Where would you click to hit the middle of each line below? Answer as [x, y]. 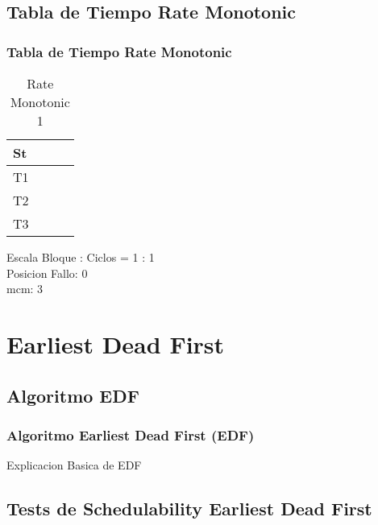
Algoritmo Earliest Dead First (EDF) [131, 434]
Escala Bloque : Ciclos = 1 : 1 [81, 257]
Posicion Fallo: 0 [47, 273]
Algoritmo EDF [73, 395]
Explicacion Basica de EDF [74, 465]
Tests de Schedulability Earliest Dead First [189, 508]
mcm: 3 [25, 289]
